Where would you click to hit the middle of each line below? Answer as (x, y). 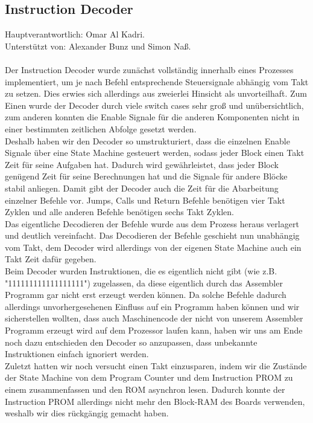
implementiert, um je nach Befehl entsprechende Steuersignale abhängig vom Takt (157, 81)
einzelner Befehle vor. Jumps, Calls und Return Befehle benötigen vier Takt (145, 200)
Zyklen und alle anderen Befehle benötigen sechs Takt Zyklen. (119, 212)
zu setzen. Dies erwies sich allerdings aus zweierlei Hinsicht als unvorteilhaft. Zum (156, 93)
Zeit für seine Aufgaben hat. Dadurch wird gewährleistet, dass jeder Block (142, 164)
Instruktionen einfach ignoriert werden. (77, 354)
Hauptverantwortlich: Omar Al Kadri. (75, 34)
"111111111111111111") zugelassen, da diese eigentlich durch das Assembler (144, 283)
